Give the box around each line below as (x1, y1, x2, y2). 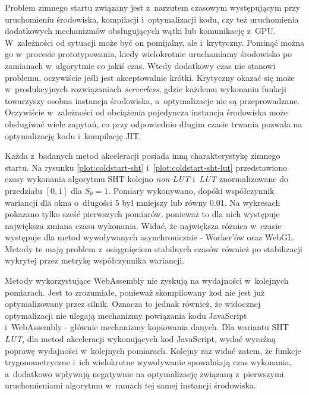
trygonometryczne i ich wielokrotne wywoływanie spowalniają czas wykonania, (5, 356, 292, 368)
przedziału (5, 184, 43, 196)
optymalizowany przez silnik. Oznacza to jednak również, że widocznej (5, 297, 261, 310)
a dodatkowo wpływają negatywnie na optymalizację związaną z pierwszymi (5, 367, 284, 380)
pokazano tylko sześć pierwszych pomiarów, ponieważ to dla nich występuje (5, 208, 280, 220)
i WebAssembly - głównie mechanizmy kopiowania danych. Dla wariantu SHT (5, 321, 289, 333)
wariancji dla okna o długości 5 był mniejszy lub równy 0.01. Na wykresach (5, 196, 280, 208)
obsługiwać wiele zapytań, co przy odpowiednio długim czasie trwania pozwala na (5, 117, 302, 130)
